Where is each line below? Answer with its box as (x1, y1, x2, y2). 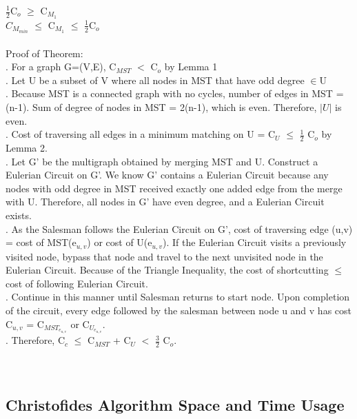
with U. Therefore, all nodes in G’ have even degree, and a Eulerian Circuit (6, 194, 325, 209)
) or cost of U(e (87, 235, 152, 249)
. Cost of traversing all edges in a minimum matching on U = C (6, 127, 276, 141)
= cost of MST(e (6, 235, 76, 249)
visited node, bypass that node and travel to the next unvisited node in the (6, 249, 323, 263)
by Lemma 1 (164, 59, 218, 74)
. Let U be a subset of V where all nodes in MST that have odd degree (6, 72, 305, 87)
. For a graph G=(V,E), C (6, 59, 116, 74)
